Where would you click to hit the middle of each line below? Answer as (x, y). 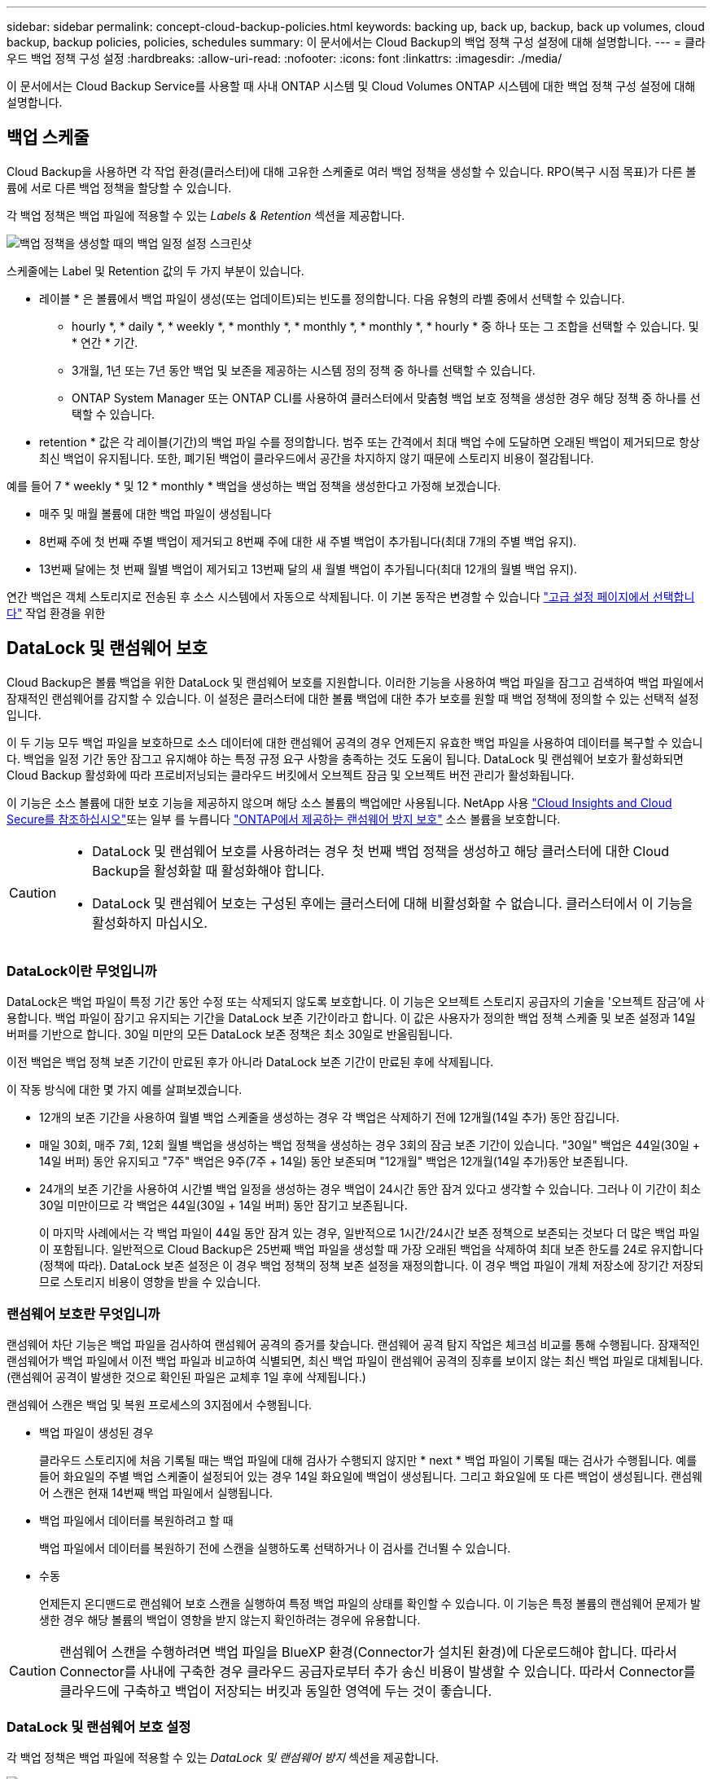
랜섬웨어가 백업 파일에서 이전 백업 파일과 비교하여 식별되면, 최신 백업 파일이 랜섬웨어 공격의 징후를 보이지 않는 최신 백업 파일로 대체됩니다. (355, 1361)
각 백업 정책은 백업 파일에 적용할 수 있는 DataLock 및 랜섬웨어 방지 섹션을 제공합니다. (223, 1757)
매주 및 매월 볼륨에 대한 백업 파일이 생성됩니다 (155, 513)
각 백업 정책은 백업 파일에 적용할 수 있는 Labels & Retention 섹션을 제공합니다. (206, 215)
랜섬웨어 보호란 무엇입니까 (83, 1313)
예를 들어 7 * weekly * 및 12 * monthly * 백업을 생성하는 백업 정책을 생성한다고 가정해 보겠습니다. (254, 485)
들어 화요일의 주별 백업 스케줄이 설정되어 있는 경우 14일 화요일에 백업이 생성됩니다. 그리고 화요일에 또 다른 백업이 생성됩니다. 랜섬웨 (371, 1477)
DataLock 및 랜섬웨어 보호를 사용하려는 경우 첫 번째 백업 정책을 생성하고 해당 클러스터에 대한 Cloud (381, 851)
